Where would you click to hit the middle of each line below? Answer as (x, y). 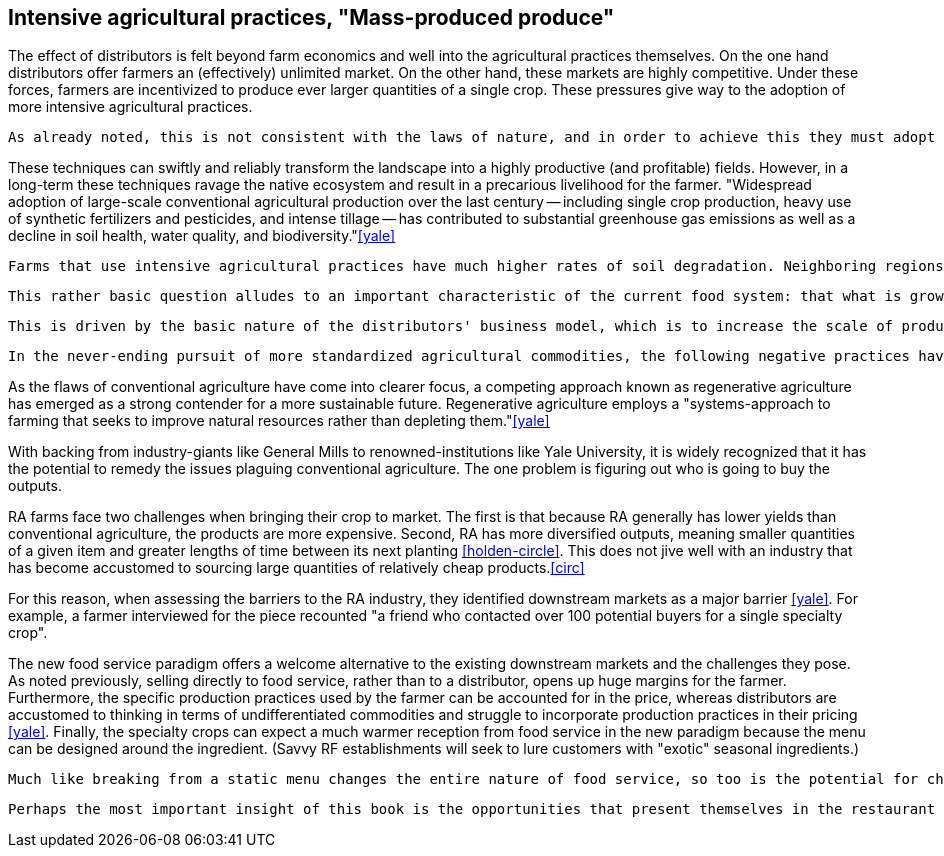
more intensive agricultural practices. (130, 107)
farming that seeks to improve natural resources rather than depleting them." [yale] (279, 421)
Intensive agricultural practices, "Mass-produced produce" (311, 17)
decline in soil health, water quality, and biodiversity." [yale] (202, 236)
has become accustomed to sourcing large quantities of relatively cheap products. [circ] (296, 568)
